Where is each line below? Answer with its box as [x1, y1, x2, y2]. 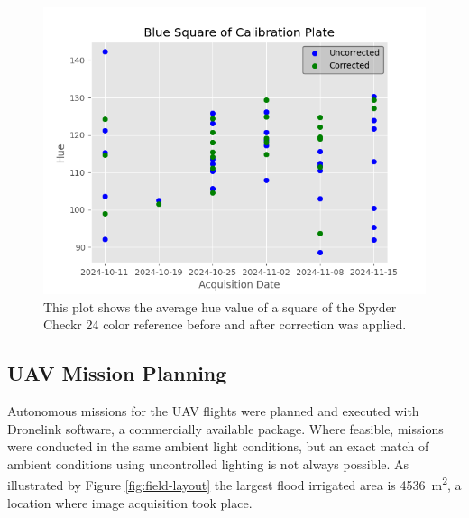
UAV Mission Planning [7, 359, 227, 387]
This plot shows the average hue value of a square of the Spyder [43, 297, 397, 316]
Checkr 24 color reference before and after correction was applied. [43, 315, 407, 334]
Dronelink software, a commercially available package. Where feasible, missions [7, 419, 444, 438]
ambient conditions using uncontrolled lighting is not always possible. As [7, 454, 409, 473]
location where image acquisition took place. [7, 493, 253, 512]
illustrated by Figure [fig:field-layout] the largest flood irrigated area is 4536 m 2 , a [7, 473, 462, 495]
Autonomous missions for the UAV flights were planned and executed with [7, 401, 419, 420]
